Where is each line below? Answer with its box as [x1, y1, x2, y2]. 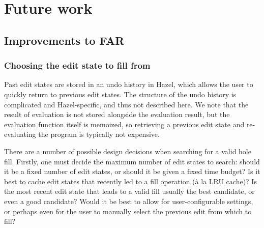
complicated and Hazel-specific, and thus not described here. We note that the [4, 99, 249, 109]
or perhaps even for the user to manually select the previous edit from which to [4, 206, 252, 216]
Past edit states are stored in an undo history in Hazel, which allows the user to [4, 79, 253, 90]
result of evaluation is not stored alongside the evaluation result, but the [4, 109, 230, 120]
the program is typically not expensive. [38, 129, 160, 139]
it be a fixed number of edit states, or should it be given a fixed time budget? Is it [4, 166, 260, 177]
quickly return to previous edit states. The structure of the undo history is [4, 89, 237, 99]
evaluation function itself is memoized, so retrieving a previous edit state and [4, 119, 245, 129]
